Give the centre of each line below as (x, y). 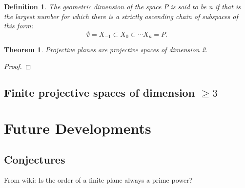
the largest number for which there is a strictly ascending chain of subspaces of (121, 16)
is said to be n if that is (205, 6)
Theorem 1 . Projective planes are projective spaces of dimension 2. (106, 50)
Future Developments (78, 128)
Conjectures (35, 159)
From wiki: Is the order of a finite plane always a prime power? (98, 179)
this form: (19, 26)
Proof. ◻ (18, 66)
